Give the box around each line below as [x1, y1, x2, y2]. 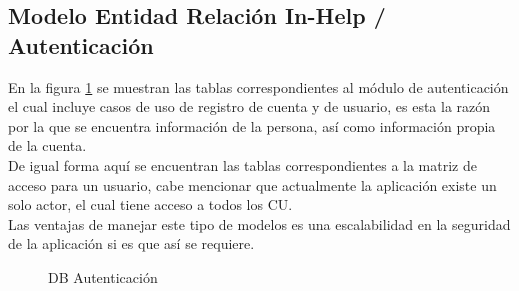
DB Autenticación [48, 266, 158, 287]
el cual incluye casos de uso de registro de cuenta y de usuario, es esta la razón [8, 96, 491, 117]
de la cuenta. [8, 135, 87, 156]
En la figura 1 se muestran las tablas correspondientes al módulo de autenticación [8, 76, 509, 97]
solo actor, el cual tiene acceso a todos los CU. [8, 194, 293, 215]
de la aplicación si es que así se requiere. [8, 233, 255, 254]
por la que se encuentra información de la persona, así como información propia [8, 115, 496, 136]
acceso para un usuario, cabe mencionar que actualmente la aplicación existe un [8, 174, 497, 195]
